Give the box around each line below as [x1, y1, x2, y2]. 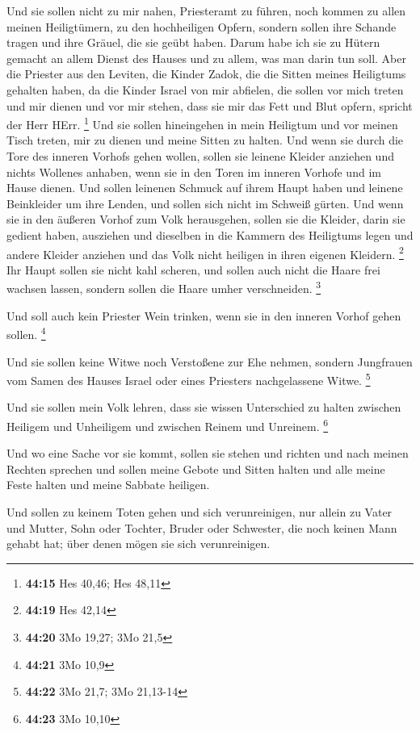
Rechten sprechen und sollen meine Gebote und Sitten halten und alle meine [6, 460, 385, 477]
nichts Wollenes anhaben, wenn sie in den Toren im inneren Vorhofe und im [6, 163, 381, 180]
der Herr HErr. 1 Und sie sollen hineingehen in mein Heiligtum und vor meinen [6, 114, 398, 132]
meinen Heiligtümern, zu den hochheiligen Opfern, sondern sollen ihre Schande [6, 18, 397, 35]
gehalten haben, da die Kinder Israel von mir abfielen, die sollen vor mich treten [6, 81, 404, 98]
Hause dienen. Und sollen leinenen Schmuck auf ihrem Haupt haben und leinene [6, 179, 403, 196]
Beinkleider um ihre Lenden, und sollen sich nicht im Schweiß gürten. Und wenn [6, 195, 404, 211]
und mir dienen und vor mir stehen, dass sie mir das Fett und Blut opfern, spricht [6, 97, 413, 114]
